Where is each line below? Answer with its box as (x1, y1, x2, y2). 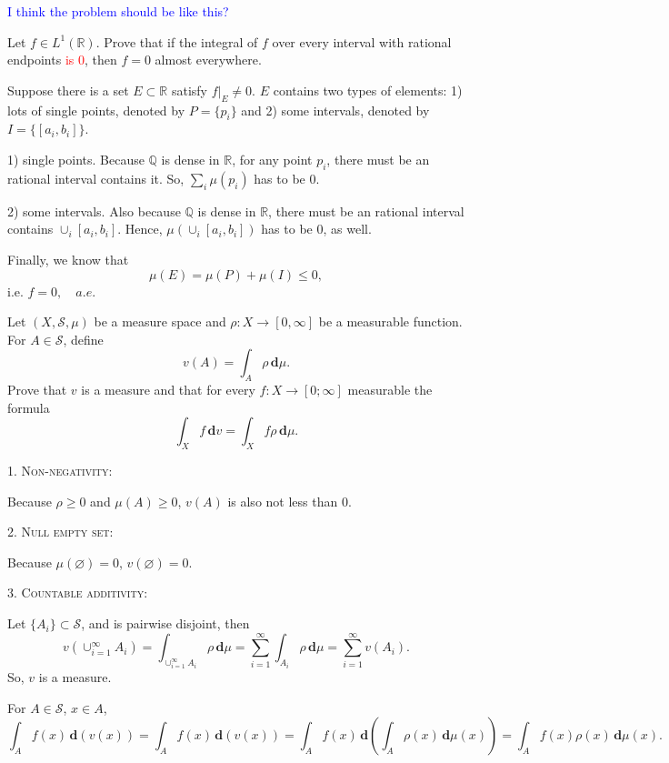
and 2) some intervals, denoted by (241, 100, 430, 119)
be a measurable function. (318, 312, 463, 331)
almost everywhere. (155, 50, 262, 69)
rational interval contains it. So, (7, 168, 185, 187)
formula (7, 397, 50, 417)
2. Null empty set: (7, 522, 114, 541)
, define (63, 329, 104, 348)
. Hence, (117, 219, 163, 238)
